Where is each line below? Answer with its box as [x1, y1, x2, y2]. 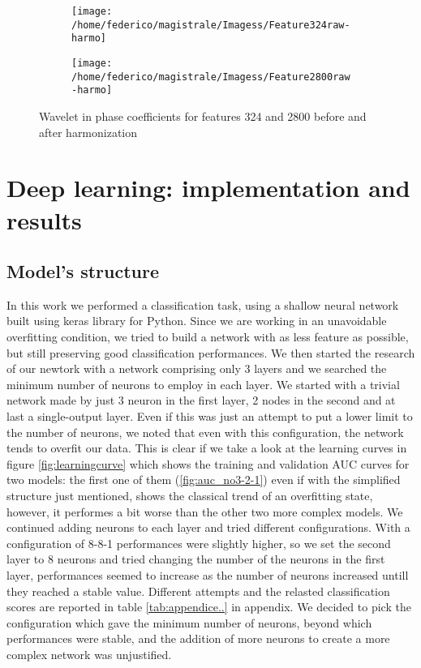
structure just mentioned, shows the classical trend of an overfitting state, [6, 487, 373, 504]
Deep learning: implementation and [6, 171, 410, 204]
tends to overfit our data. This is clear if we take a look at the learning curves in [6, 439, 407, 456]
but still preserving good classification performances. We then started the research [6, 344, 415, 361]
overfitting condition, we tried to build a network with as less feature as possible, [6, 328, 409, 345]
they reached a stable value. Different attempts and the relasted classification [6, 582, 390, 599]
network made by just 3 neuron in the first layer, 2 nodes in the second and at [6, 392, 396, 409]
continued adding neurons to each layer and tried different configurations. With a [6, 519, 410, 536]
